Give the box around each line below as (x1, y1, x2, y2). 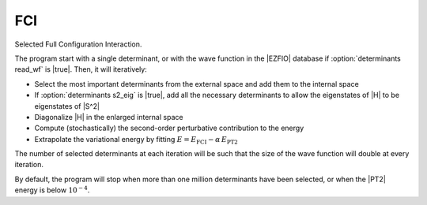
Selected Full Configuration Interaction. (14, 39, 142, 49)
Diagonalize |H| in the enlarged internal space (34, 112, 183, 121)
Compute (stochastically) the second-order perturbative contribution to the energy (34, 123, 304, 133)
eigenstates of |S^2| (34, 101, 100, 110)
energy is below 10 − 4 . (14, 184, 90, 195)
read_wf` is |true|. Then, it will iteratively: (14, 65, 148, 74)
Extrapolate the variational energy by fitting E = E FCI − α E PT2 (34, 134, 239, 146)
